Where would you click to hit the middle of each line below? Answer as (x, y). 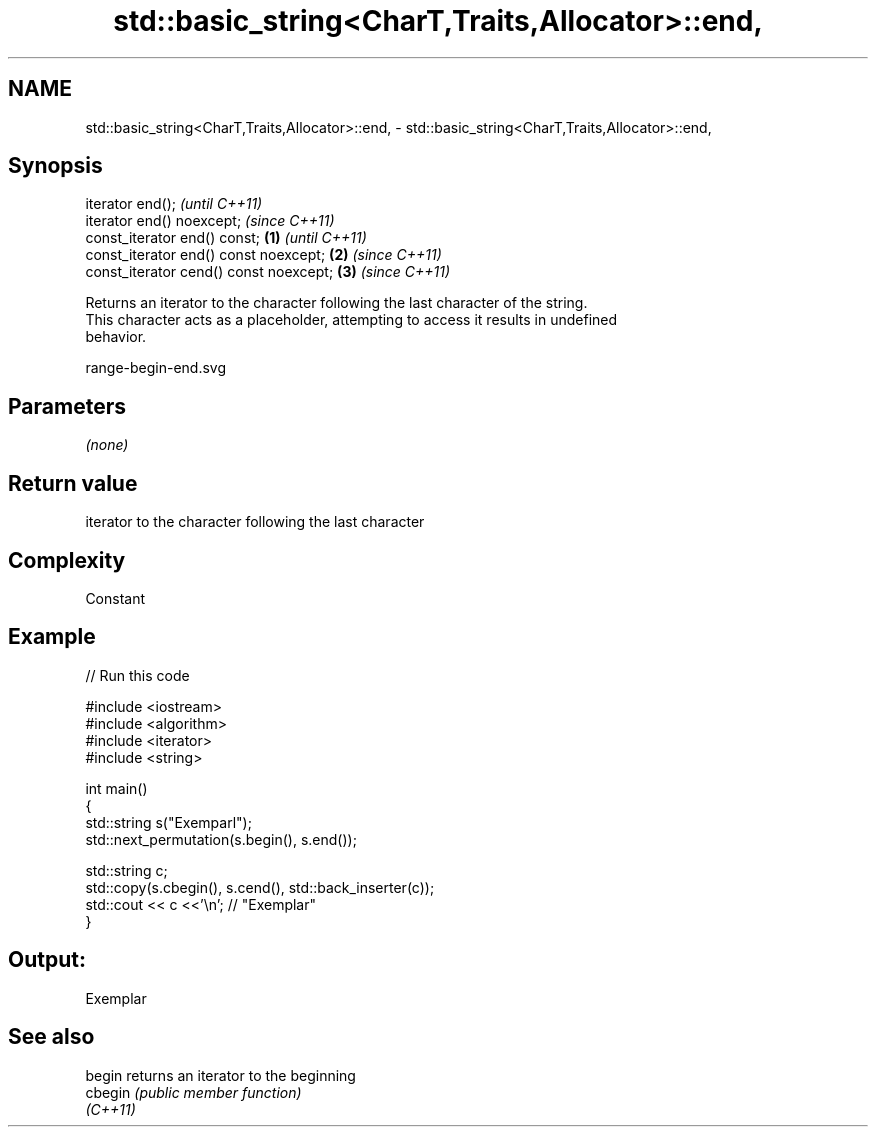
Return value (73, 483)
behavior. (116, 337)
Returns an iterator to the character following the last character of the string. (336, 303)
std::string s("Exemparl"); (168, 822)
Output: (47, 960)
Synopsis (55, 166)
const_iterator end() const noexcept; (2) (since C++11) (263, 255)
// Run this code (137, 675)
